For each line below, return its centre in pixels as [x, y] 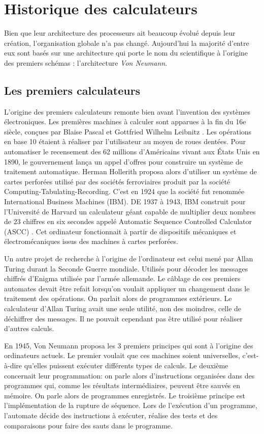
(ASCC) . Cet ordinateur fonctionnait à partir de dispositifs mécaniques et [120, 231]
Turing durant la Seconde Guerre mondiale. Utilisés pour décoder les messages [126, 268]
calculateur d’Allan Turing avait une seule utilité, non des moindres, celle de [123, 308]
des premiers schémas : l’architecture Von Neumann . [86, 62]
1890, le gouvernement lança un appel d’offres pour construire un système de [123, 161]
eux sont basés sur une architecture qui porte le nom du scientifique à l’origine [126, 53]
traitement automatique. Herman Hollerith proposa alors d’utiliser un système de [130, 171]
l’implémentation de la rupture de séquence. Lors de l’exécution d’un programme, [131, 405]
